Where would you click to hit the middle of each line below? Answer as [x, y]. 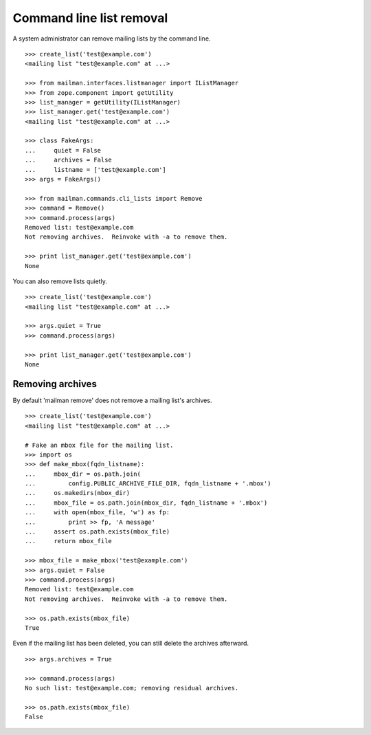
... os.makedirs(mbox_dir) [78, 493]
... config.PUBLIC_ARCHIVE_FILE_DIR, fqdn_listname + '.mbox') [148, 484]
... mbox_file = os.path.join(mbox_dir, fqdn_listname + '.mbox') [146, 503]
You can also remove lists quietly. [60, 281]
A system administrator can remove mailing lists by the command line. [112, 39]
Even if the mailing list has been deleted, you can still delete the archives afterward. [131, 644]
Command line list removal [90, 18]
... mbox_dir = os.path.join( [83, 474]
